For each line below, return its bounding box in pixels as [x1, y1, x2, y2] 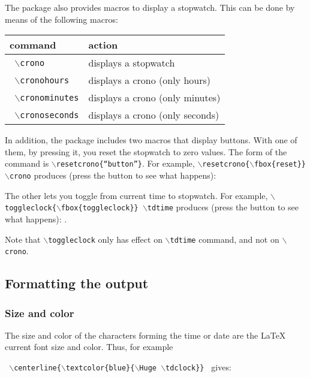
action [88, 38, 118, 52]
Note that [5, 233, 41, 245]
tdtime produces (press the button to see [147, 201, 299, 213]
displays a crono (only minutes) [88, 91, 221, 105]
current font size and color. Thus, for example [5, 340, 173, 353]
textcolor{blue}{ [65, 364, 135, 373]
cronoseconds [20, 110, 79, 120]
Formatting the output [5, 274, 149, 292]
